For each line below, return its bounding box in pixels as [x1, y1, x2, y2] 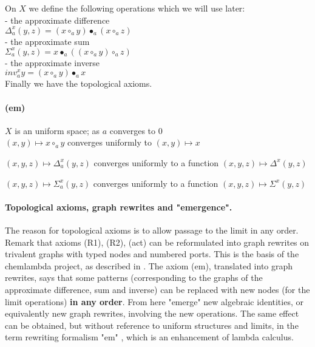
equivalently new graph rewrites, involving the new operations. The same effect [5, 307, 299, 320]
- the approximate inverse [5, 56, 100, 69]
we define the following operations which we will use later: [29, 2, 245, 14]
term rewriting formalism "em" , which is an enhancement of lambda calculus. [5, 331, 294, 343]
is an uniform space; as [15, 124, 100, 136]
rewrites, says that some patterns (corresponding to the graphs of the [5, 271, 263, 284]
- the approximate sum [5, 35, 90, 47]
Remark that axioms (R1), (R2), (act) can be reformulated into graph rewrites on [5, 235, 310, 248]
